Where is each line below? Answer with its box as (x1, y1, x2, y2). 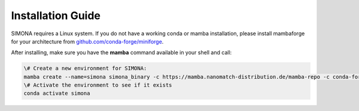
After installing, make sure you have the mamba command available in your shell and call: (11, 49, 232, 56)
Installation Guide (11, 9, 101, 22)
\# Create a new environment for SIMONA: (23, 65, 147, 72)
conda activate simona (23, 90, 90, 97)
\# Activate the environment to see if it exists (23, 82, 172, 89)
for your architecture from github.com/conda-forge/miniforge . (11, 38, 164, 45)
